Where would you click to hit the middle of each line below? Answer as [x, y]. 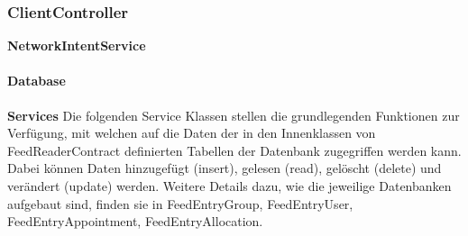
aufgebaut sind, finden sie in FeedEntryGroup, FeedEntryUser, [180, 203]
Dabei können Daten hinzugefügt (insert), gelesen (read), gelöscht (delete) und [225, 168]
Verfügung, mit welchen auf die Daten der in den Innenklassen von [192, 133]
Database [37, 81]
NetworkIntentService [77, 45]
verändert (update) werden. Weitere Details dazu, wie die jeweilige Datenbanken [229, 185]
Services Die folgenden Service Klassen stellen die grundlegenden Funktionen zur [234, 115]
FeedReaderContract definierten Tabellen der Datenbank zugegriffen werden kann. [234, 150]
